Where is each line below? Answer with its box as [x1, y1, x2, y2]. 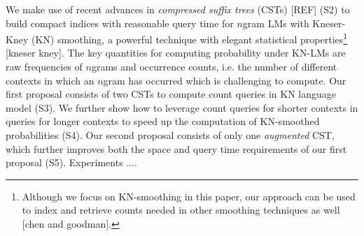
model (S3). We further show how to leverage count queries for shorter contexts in [6, 100, 358, 115]
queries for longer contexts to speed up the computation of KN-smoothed [6, 114, 320, 128]
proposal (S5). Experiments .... [6, 155, 137, 170]
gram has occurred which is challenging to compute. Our [103, 73, 346, 87]
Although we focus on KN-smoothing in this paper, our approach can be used [22, 189, 356, 203]
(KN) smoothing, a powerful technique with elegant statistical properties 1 [31, 30, 348, 46]
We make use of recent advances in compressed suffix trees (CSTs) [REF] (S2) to [6, 2, 350, 16]
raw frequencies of [6, 59, 83, 74]
